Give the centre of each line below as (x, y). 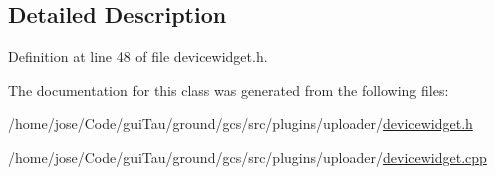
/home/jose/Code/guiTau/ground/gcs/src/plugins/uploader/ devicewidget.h (240, 123)
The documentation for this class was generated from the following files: (228, 89)
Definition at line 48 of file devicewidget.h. (138, 56)
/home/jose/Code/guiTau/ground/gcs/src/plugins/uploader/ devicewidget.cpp (247, 156)
